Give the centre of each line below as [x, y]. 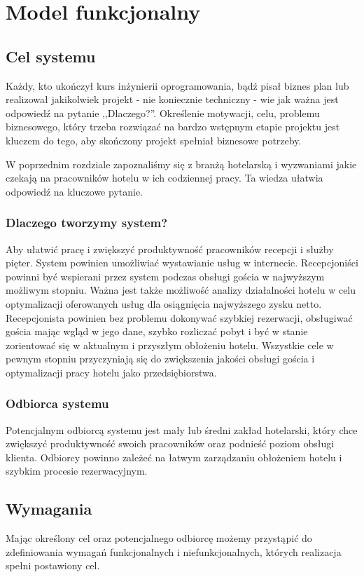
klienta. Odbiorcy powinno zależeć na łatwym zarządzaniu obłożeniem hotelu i [174, 457]
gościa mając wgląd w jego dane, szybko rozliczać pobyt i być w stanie [157, 331]
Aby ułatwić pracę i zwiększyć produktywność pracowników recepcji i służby [170, 249]
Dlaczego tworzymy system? [87, 223]
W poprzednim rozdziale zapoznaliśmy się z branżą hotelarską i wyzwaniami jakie [181, 164]
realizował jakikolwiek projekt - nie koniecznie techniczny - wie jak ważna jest [172, 99]
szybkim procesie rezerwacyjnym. [77, 471]
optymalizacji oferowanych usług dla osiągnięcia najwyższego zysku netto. [164, 303]
